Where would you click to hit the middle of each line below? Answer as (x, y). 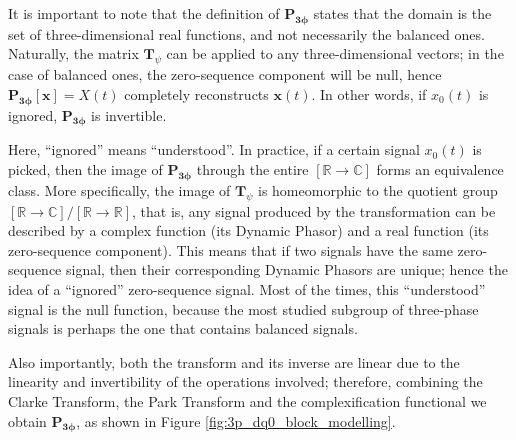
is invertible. (129, 114)
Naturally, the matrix (73, 53)
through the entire (252, 168)
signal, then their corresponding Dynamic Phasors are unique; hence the (287, 269)
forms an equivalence (440, 168)
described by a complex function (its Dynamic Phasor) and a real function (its (248, 230)
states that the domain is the (402, 13)
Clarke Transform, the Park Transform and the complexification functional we (247, 400)
